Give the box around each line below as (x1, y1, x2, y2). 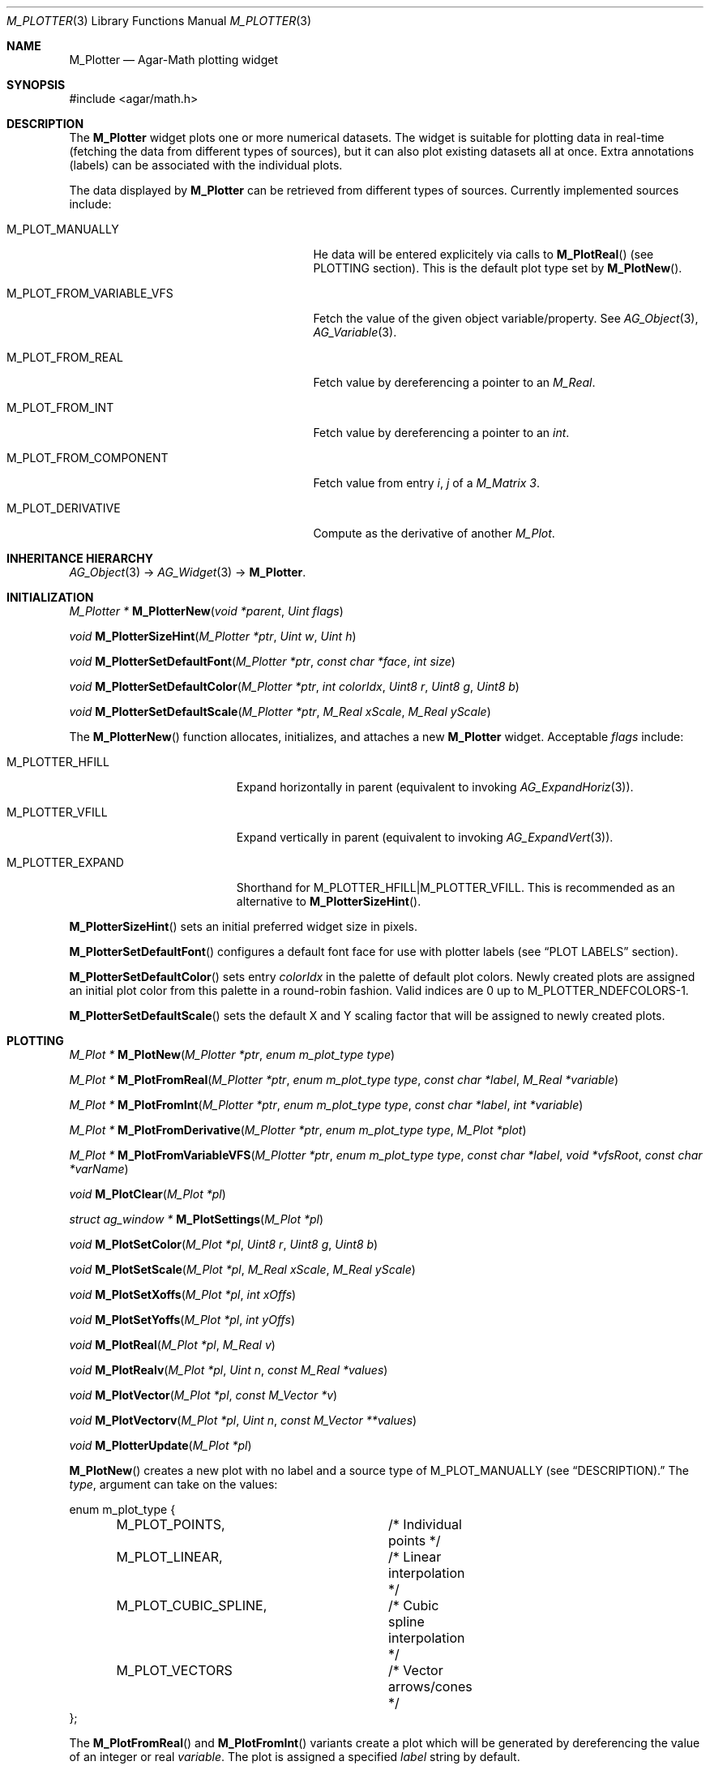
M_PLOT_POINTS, (116, 1516, 225, 1532)
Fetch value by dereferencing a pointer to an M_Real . (313, 375, 596, 389)
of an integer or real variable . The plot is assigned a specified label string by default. (69, 1750, 520, 1764)
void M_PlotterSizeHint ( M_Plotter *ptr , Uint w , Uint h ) (69, 629, 357, 643)
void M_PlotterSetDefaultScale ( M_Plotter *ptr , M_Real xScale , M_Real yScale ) (69, 705, 491, 718)
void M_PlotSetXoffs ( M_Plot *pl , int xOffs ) (69, 1288, 297, 1301)
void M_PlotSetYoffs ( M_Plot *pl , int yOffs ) (69, 1313, 296, 1326)
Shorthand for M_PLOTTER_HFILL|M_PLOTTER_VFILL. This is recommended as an (236, 881, 675, 894)
